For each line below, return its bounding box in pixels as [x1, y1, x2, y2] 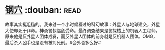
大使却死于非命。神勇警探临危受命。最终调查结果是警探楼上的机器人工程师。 [5, 27, 160, 33]
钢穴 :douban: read [5, 4, 81, 16]
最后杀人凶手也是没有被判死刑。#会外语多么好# [5, 39, 101, 45]
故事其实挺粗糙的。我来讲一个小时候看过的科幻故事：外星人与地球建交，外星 [5, 21, 160, 27]
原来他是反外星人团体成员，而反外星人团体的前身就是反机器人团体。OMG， [5, 33, 158, 39]
